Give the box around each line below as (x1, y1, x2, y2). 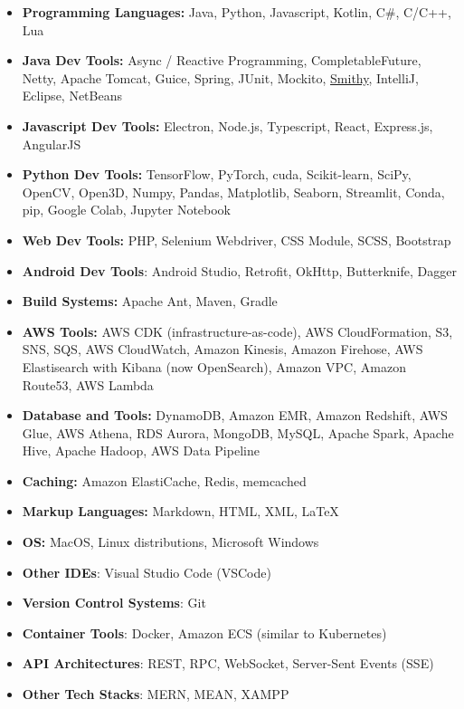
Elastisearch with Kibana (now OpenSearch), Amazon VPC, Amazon (22, 357, 406, 376)
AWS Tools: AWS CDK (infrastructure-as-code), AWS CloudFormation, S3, (22, 321, 453, 340)
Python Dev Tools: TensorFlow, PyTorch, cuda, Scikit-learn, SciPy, (22, 165, 412, 184)
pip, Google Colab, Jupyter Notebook (22, 200, 231, 219)
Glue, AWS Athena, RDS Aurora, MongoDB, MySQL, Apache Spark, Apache (22, 423, 454, 442)
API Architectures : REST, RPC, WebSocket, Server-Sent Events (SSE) (22, 654, 434, 673)
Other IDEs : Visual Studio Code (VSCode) (22, 562, 271, 581)
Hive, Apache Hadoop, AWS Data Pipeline (22, 441, 260, 460)
